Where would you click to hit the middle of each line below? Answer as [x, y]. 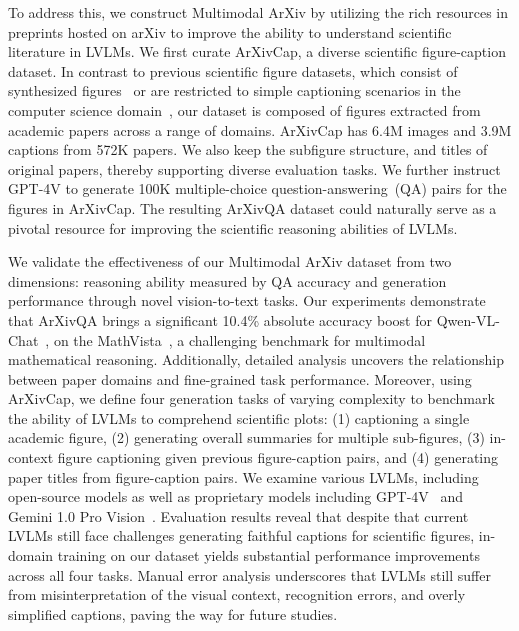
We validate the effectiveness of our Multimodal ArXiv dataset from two [230, 261]
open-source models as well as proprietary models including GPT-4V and [236, 496]
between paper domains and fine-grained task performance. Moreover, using [240, 378]
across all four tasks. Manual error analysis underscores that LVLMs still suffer [249, 574]
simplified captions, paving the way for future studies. [173, 613]
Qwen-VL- [468, 319]
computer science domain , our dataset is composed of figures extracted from [244, 109]
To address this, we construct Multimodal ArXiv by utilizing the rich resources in [258, 12]
